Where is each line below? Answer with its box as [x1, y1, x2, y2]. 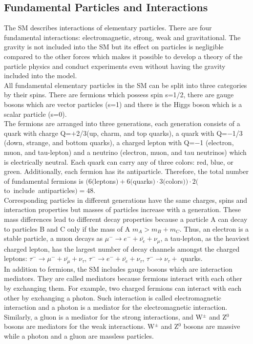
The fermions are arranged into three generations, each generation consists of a [4, 118, 240, 129]
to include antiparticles [4, 185, 75, 195]
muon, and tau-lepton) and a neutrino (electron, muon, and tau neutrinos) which [4, 147, 247, 157]
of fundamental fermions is [4, 175, 84, 186]
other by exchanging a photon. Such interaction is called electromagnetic [4, 292, 222, 302]
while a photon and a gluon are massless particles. [4, 330, 154, 341]
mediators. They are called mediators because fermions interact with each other [4, 273, 242, 283]
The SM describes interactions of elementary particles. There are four [4, 22, 212, 33]
